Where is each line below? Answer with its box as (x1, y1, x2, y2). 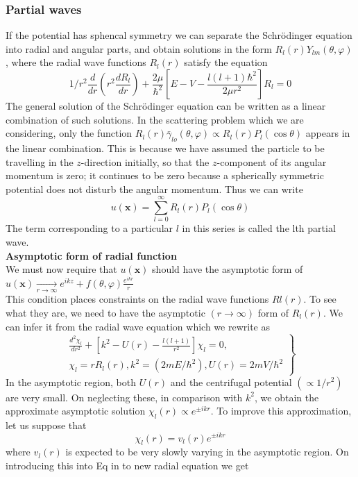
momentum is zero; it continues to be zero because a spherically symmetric (6, 168, 324, 183)
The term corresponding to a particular (6, 221, 173, 235)
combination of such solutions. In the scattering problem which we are (6, 112, 304, 126)
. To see (303, 292, 336, 306)
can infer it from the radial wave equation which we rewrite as (6, 319, 270, 333)
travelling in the (6, 154, 74, 169)
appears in (305, 126, 350, 140)
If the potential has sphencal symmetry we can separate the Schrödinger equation (6, 28, 352, 42)
